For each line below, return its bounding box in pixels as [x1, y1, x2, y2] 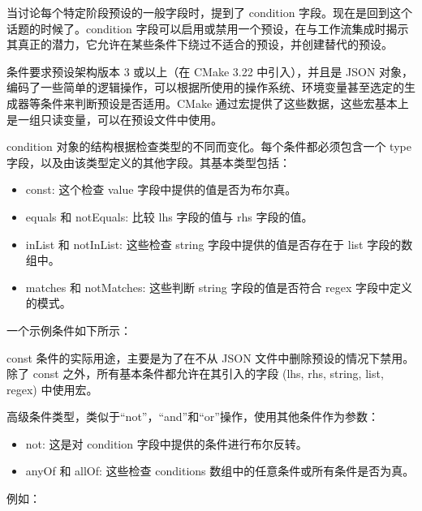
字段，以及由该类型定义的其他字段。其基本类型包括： [6, 153, 291, 170]
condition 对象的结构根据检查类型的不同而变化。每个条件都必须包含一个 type [6, 138, 411, 155]
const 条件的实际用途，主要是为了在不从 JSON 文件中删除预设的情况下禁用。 [6, 349, 415, 366]
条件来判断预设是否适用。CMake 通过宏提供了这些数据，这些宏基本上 [40, 94, 409, 111]
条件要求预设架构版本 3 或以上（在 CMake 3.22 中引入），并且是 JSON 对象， [6, 62, 414, 79]
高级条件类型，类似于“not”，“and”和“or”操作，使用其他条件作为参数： [6, 408, 379, 425]
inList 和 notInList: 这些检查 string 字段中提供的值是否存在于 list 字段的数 [25, 235, 413, 252]
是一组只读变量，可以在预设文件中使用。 [6, 110, 222, 127]
